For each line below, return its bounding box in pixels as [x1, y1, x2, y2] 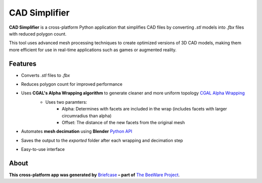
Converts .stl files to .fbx [21, 72, 70, 78]
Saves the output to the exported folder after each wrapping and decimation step [21, 137, 183, 143]
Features [9, 59, 36, 68]
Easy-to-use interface [21, 146, 65, 152]
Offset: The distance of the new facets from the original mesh [62, 119, 185, 125]
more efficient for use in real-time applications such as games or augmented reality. [9, 47, 177, 53]
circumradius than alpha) [62, 112, 112, 119]
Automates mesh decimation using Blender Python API [21, 128, 132, 134]
